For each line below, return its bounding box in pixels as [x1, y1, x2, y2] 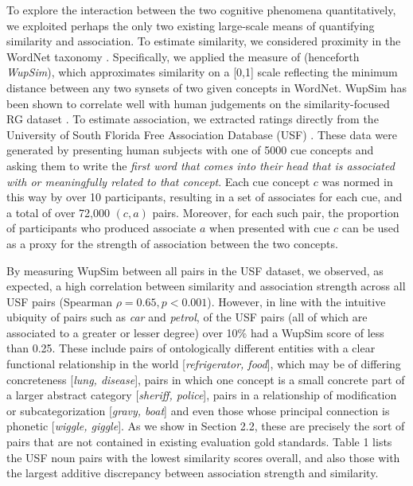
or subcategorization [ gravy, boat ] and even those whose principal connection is [6, 402, 390, 418]
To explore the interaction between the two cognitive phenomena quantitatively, [6, 2, 396, 17]
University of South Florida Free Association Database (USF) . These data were [6, 126, 397, 142]
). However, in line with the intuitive [207, 293, 386, 309]
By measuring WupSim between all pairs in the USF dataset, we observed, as [6, 262, 384, 278]
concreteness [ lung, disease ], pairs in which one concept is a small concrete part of [6, 371, 405, 387]
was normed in [321, 173, 393, 189]
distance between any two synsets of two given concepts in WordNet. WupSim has [6, 79, 407, 95]
